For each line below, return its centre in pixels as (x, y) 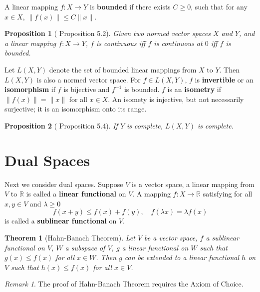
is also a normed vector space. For (89, 79)
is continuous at (178, 43)
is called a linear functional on (76, 194)
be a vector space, (171, 238)
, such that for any (219, 6)
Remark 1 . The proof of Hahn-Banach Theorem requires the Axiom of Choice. (124, 284)
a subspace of (85, 247)
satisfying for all (228, 194)
